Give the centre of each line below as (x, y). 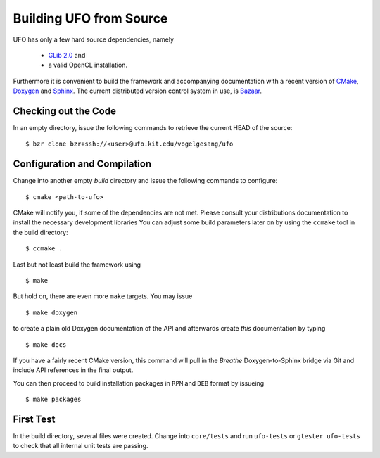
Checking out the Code (64, 111)
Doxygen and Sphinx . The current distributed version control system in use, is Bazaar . (137, 91)
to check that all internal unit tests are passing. (81, 446)
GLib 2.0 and (67, 55)
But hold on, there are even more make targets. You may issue (103, 296)
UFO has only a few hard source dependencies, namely (94, 39)
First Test (34, 419)
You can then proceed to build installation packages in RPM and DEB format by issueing (139, 383)
